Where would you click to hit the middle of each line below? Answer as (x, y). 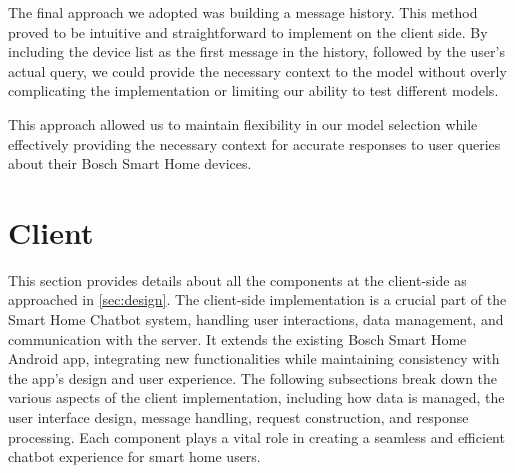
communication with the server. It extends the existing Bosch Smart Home (237, 338)
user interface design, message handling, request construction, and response (238, 417)
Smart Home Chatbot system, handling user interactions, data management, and (256, 319)
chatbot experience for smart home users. (134, 456)
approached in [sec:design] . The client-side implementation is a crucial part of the (257, 299)
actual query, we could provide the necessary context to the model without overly (257, 70)
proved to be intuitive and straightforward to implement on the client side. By (248, 31)
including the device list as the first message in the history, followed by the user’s (256, 51)
